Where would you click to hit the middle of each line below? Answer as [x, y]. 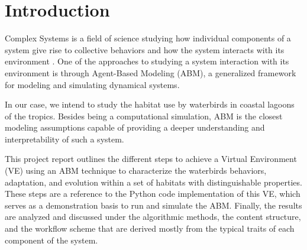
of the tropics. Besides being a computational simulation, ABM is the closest [144, 116]
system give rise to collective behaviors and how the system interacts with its [145, 49]
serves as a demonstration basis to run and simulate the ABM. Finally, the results [153, 205]
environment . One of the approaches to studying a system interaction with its [147, 61]
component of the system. [51, 240]
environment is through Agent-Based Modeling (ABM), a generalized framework [151, 72]
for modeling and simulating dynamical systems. [92, 84]
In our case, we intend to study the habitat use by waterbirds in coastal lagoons [150, 104]
